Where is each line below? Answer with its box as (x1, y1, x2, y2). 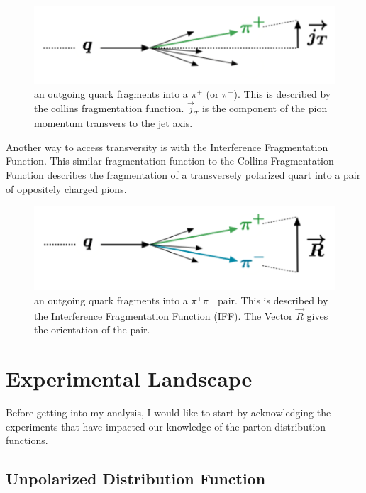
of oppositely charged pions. (6, 181, 127, 196)
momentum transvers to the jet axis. (34, 116, 193, 131)
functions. (6, 433, 48, 448)
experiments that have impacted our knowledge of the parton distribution (6, 419, 326, 433)
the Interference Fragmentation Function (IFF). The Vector (34, 308, 293, 323)
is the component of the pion (201, 101, 328, 116)
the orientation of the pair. (34, 322, 150, 337)
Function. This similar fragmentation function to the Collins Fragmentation (6, 153, 334, 168)
